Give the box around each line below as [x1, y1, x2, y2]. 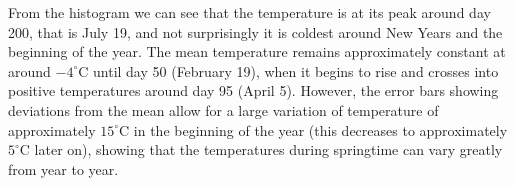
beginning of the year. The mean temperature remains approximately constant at [8, 41, 506, 62]
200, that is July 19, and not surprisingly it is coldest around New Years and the [8, 21, 503, 42]
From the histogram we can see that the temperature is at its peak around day [8, 2, 491, 22]
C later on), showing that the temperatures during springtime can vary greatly [19, 139, 503, 160]
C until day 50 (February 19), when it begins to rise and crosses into [78, 60, 499, 81]
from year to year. [8, 158, 119, 179]
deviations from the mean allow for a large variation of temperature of [8, 99, 439, 120]
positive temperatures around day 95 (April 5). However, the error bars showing [8, 80, 499, 101]
